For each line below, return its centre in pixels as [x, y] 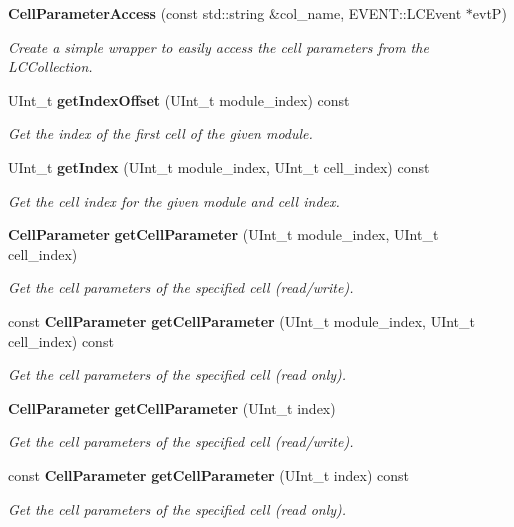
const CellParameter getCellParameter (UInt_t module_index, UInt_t [242, 320]
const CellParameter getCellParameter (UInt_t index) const [208, 474]
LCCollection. [50, 66]
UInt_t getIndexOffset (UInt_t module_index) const [179, 99]
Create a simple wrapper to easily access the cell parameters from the [218, 46]
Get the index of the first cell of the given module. [160, 133]
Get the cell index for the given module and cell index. [174, 200]
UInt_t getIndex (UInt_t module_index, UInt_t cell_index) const [219, 166]
